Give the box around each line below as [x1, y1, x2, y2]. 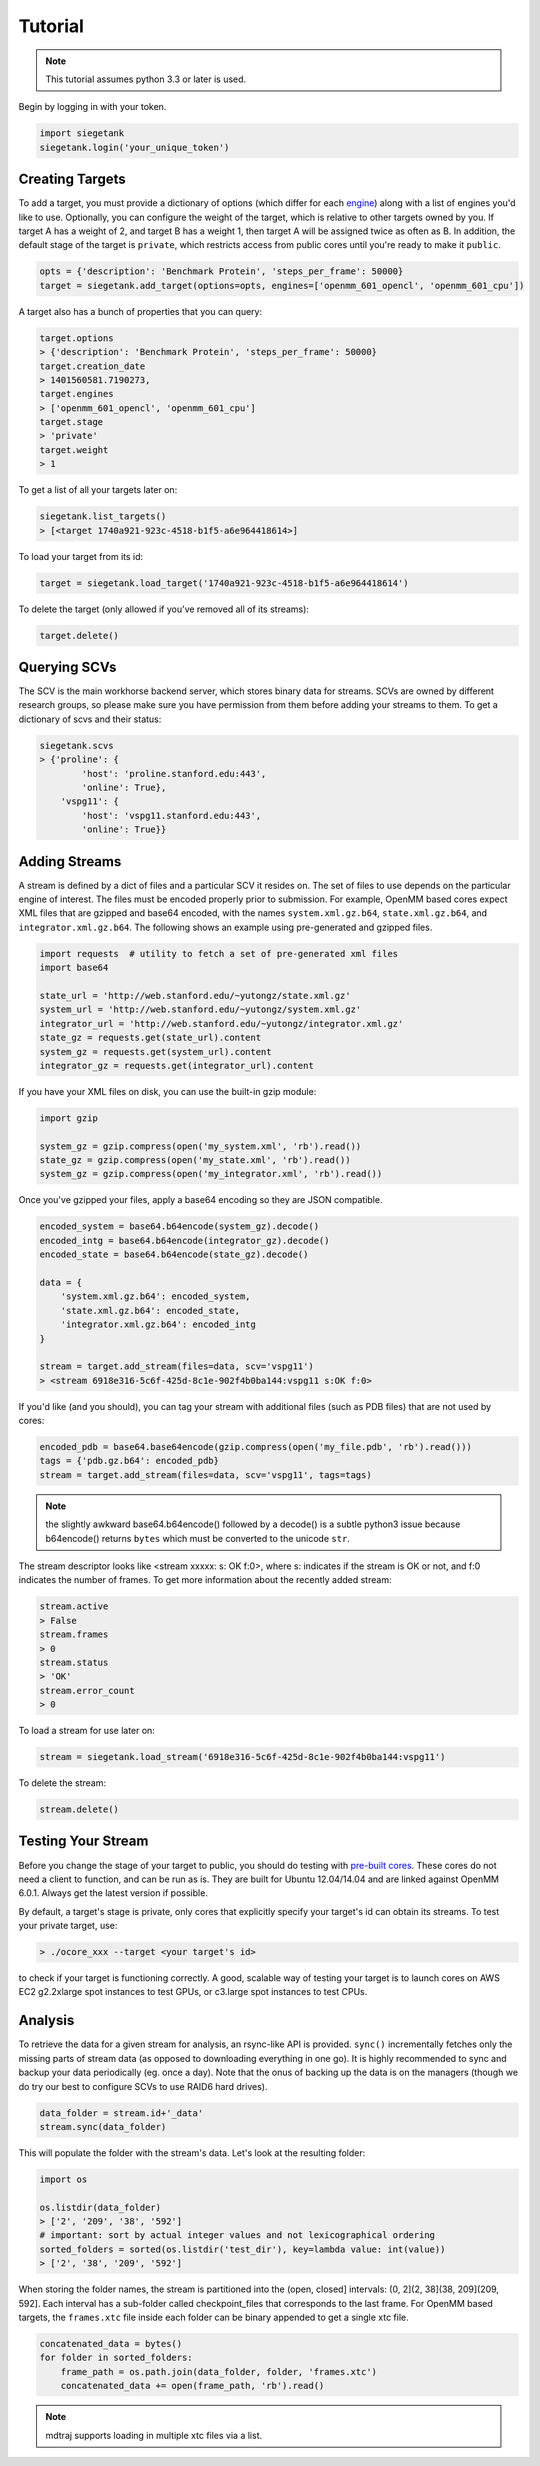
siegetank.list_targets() [39, 511, 167, 522]
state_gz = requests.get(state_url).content [39, 1032, 262, 1044]
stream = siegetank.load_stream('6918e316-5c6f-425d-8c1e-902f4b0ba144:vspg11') [39, 1751, 446, 1763]
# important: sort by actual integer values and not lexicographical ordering [39, 2230, 435, 2241]
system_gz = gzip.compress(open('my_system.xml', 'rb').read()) [39, 1140, 362, 1152]
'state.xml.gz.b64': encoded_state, [60, 1305, 240, 1316]
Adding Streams [18, 853, 122, 870]
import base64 [39, 962, 109, 974]
